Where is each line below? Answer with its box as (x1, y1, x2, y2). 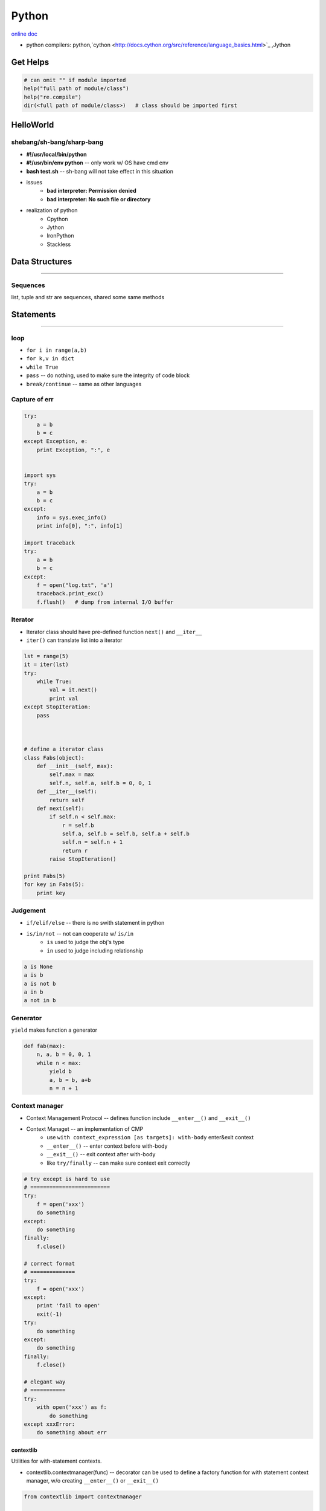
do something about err (36, 1429, 107, 1436)
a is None (24, 963, 53, 970)
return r (62, 847, 88, 854)
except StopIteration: (24, 704, 91, 710)
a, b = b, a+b (49, 1076, 91, 1083)
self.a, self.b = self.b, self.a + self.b (62, 830, 190, 837)
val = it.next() (49, 687, 98, 693)
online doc (11, 30, 37, 37)
